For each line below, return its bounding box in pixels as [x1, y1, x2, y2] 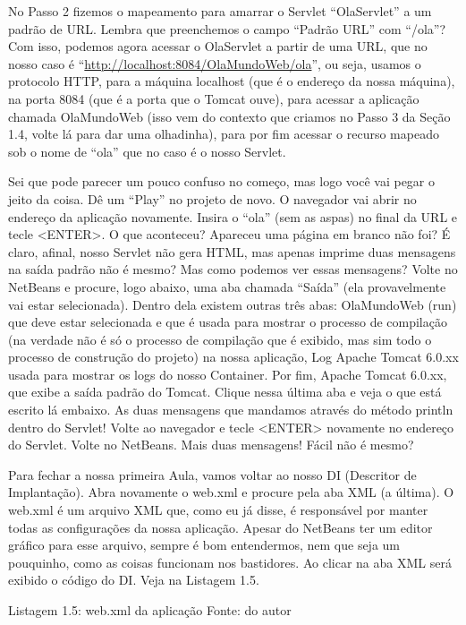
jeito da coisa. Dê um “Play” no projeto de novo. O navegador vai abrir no [8, 189, 417, 208]
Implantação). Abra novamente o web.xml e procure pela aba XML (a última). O [8, 483, 454, 501]
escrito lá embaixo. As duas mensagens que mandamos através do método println [8, 400, 453, 419]
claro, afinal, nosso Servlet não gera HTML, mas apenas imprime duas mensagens [8, 242, 456, 261]
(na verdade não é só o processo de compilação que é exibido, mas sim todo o [8, 330, 432, 348]
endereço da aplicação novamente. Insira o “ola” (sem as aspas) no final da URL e [8, 207, 458, 226]
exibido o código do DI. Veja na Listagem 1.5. [8, 570, 259, 589]
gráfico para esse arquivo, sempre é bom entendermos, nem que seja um [8, 535, 401, 554]
